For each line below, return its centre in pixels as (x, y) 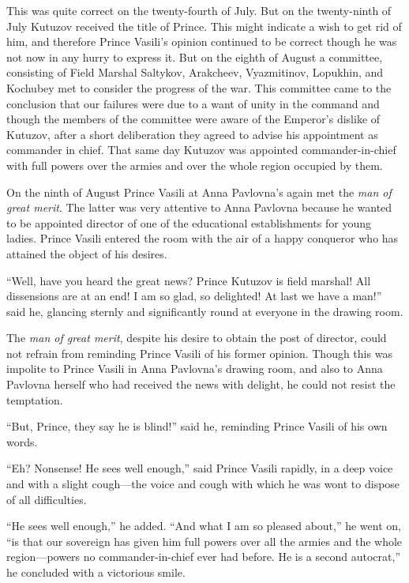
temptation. (35, 399)
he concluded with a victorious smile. (96, 572)
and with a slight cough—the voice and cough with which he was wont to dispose (203, 484)
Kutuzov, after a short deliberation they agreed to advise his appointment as (192, 134)
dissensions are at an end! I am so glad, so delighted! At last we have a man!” (194, 296)
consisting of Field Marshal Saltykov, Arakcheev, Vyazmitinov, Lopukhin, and (195, 72)
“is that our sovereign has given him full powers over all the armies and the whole (204, 541)
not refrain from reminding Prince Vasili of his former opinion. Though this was (199, 353)
